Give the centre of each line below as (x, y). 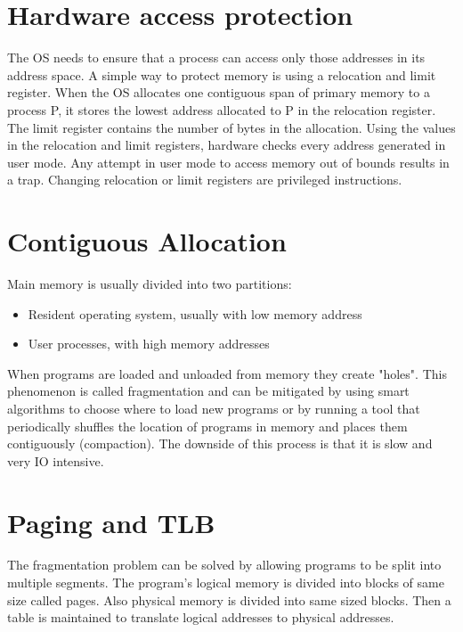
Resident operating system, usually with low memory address (195, 313)
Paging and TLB (111, 522)
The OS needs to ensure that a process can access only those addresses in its (216, 57)
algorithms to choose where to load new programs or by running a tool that (214, 408)
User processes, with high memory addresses (149, 344)
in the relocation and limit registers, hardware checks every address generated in (227, 145)
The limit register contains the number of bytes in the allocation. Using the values (231, 127)
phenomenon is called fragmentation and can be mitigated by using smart (208, 391)
